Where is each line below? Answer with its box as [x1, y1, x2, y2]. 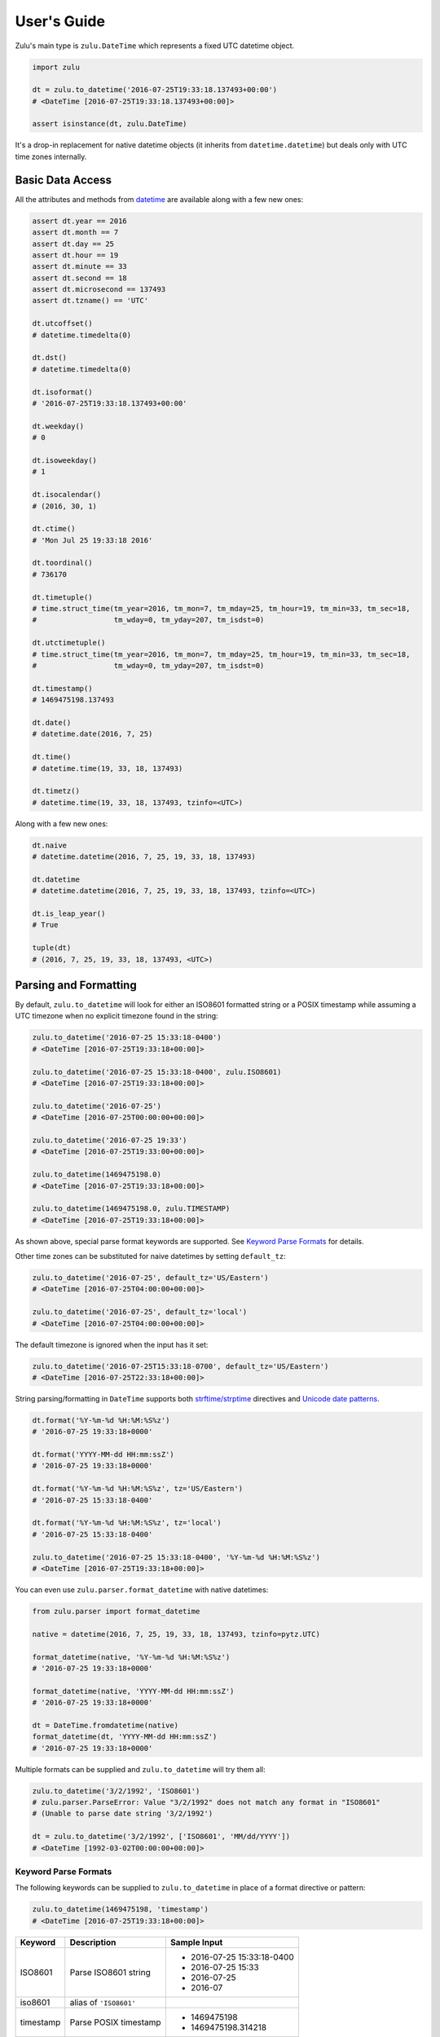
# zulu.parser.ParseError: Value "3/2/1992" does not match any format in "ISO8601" [32, 1797, 381, 1807]
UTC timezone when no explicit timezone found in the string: [15, 1011, 219, 1021]
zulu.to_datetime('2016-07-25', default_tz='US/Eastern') [32, 1274, 269, 1282]
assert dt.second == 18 [32, 273, 128, 283]
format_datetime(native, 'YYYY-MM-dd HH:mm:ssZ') [32, 1687, 235, 1696]
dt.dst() [32, 353, 68, 363]
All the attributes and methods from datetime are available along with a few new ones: [15, 194, 304, 204]
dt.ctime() [32, 524, 76, 534]
